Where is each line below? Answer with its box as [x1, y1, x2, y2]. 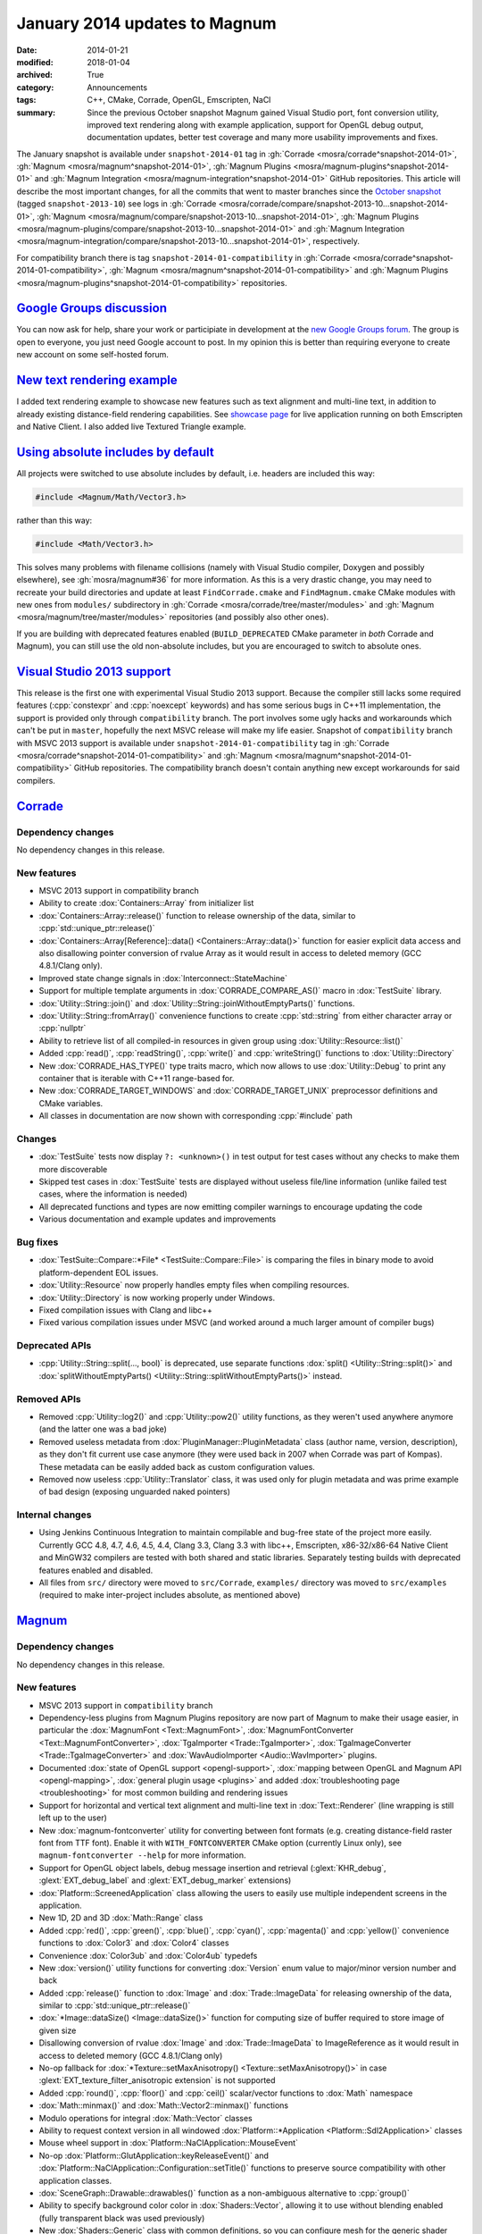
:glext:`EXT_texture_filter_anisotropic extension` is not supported [38, 2075, 276, 2086]
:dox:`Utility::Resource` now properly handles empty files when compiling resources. [38, 1280, 350, 1290]
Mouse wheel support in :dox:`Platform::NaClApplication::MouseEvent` [38, 2137, 299, 2148]
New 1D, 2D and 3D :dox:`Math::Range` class [38, 1912, 204, 1923]
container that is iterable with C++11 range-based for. [38, 1072, 235, 1083]
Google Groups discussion [16, 300, 167, 316]
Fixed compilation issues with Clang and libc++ [38, 1305, 213, 1315]
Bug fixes [16, 1236, 59, 1248]
